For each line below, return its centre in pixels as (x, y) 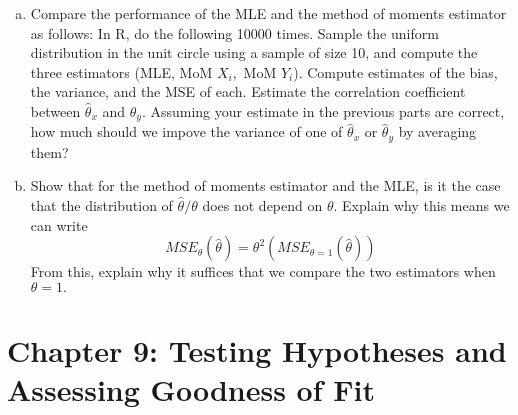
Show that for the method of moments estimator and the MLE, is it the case (265, 185)
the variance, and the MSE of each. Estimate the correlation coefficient (248, 91)
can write (59, 224)
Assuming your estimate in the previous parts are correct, (327, 110)
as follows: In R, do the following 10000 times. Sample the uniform (234, 32)
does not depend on (262, 205)
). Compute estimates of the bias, (395, 71)
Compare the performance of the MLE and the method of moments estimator (268, 13)
